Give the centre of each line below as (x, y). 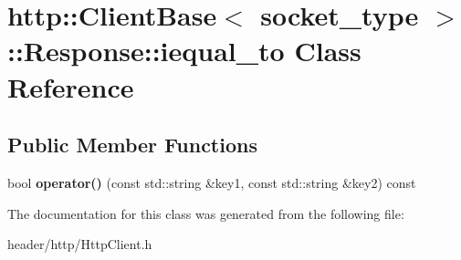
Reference (71, 86)
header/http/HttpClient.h (80, 244)
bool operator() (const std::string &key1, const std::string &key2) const (212, 182)
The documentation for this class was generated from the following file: (206, 213)
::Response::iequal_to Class (184, 51)
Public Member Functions (132, 145)
